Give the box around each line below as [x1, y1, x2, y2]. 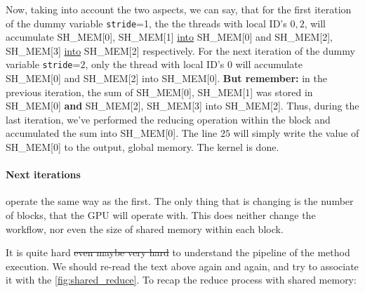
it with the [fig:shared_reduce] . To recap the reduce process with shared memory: [6, 272, 357, 287]
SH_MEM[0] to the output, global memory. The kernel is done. [6, 140, 279, 154]
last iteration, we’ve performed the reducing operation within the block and [6, 112, 331, 126]
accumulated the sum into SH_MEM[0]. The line [6, 126, 218, 140]
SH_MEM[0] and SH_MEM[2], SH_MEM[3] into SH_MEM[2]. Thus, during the [6, 98, 359, 113]
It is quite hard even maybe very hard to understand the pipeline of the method [6, 245, 350, 260]
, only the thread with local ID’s [85, 57, 225, 72]
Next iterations [6, 167, 81, 182]
